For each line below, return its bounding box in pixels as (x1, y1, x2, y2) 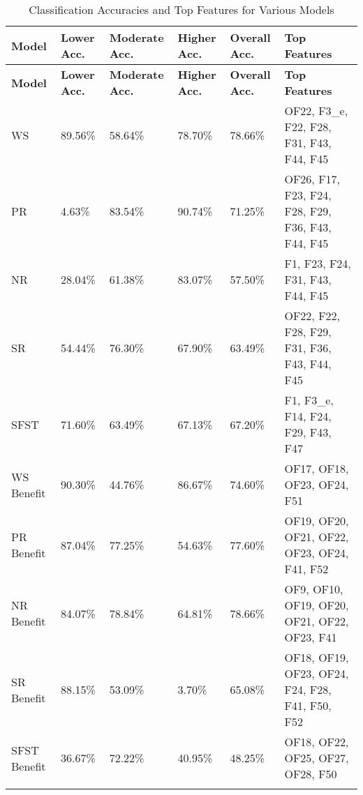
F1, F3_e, (284, 392, 334, 408)
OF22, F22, (284, 308, 341, 324)
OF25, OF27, (284, 750, 349, 766)
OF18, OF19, (284, 649, 349, 665)
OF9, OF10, (284, 581, 343, 597)
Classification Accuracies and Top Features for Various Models (29, 1, 334, 17)
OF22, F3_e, (284, 103, 348, 119)
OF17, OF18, (284, 460, 349, 476)
